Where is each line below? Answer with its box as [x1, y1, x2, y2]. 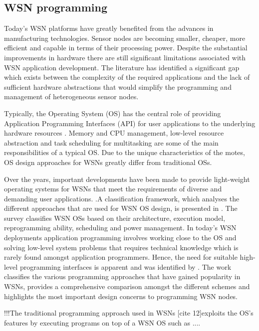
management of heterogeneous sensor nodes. [4, 91, 139, 102]
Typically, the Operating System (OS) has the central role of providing [4, 108, 221, 118]
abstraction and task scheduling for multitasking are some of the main [4, 137, 219, 148]
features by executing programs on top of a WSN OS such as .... [4, 317, 201, 328]
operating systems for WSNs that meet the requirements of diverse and [4, 183, 222, 194]
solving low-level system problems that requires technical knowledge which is [4, 242, 239, 252]
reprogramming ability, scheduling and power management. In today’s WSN [4, 222, 237, 233]
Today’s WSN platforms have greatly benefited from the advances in [4, 23, 214, 33]
